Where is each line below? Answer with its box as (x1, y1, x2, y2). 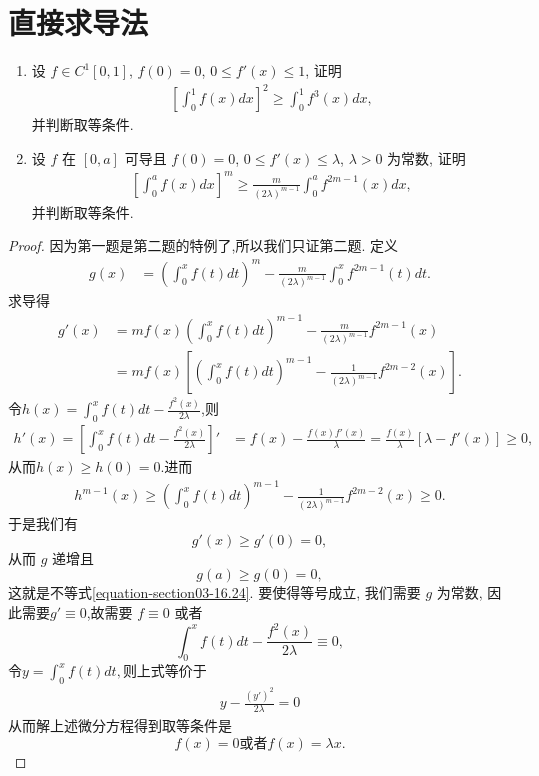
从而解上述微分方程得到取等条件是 (8, 714, 232, 735)
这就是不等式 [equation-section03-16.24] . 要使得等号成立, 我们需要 (8, 582, 421, 603)
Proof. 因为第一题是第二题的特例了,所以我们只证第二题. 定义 (8, 235, 398, 256)
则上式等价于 (122, 660, 207, 681)
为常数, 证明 (387, 147, 466, 168)
